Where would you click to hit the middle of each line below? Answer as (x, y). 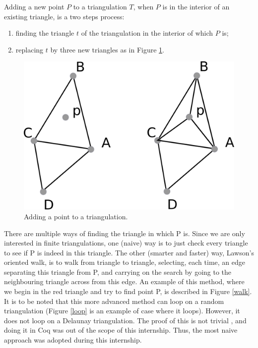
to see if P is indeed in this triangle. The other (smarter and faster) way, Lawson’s (129, 252)
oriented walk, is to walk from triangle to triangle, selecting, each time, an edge (125, 262)
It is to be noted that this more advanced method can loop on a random (114, 301)
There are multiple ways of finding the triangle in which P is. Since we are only (125, 233)
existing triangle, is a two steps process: (64, 16)
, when (143, 6)
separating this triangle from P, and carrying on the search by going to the (118, 272)
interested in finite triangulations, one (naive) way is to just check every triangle (126, 243)
